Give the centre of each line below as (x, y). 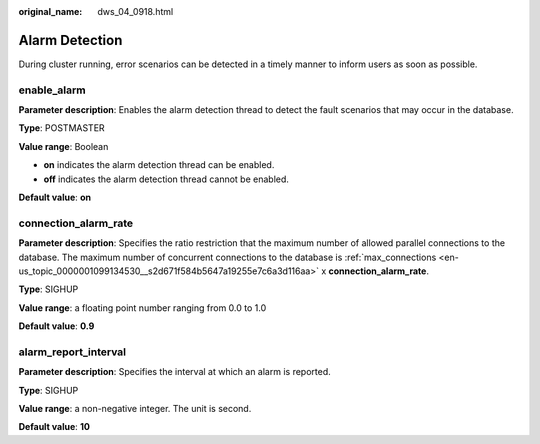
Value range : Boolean (63, 146)
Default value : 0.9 (56, 326)
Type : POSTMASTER (61, 128)
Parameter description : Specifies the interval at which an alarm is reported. (175, 372)
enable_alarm (52, 90)
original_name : (50, 11)
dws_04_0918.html (135, 11)
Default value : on (55, 197)
